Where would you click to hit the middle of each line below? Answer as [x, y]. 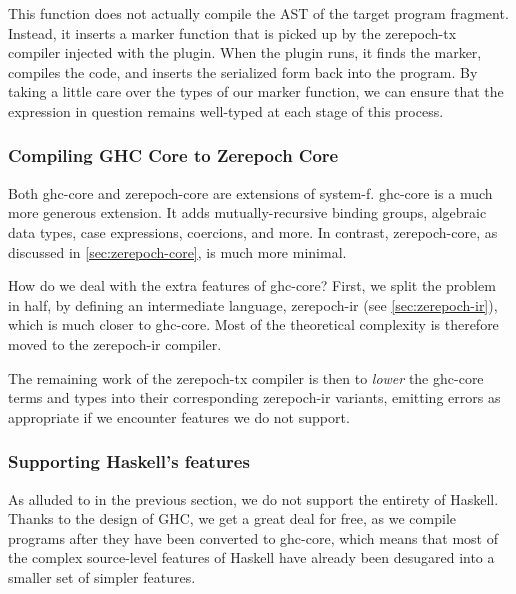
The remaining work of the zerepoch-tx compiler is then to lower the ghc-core [246, 377]
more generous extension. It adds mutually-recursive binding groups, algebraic [247, 212]
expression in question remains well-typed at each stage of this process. [226, 110]
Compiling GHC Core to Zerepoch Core [173, 155]
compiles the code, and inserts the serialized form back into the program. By [243, 71]
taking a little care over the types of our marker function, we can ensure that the [256, 91]
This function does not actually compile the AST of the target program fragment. [258, 13]
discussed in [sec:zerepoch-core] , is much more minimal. [177, 251]
